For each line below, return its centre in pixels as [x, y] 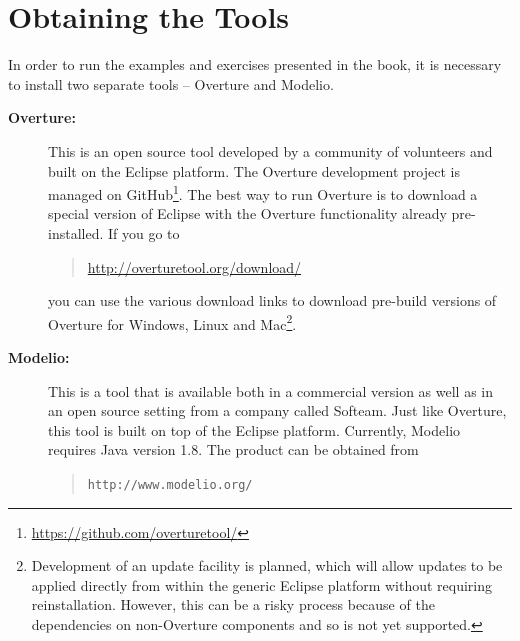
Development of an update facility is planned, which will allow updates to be [267, 565]
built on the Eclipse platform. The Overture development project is [254, 170]
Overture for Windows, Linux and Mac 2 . [172, 322]
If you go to [143, 232]
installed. [76, 232]
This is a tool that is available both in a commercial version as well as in [270, 390]
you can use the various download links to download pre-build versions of [272, 300]
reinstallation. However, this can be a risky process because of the [233, 604]
